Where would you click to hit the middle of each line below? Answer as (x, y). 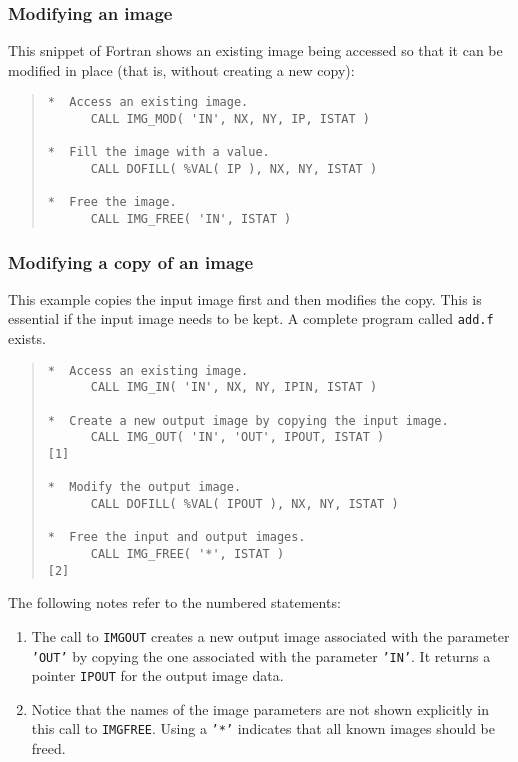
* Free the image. (112, 202)
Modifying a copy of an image (131, 261)
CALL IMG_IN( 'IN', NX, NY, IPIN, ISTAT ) (234, 387)
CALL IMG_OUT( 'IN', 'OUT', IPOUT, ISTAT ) (237, 437)
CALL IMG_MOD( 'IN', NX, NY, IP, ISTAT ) (230, 119)
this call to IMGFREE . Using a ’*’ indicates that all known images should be (263, 728)
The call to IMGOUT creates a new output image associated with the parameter (270, 635)
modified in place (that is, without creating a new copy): (181, 69)
